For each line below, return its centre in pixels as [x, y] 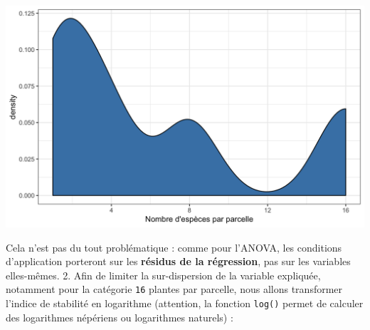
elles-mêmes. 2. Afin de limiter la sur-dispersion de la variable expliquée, [163, 275]
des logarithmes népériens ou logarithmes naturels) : [120, 317]
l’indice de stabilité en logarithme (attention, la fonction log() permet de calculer [185, 303]
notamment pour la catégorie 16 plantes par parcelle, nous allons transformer [174, 289]
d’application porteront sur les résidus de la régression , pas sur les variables [178, 261]
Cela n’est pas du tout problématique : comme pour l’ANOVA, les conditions [174, 247]
